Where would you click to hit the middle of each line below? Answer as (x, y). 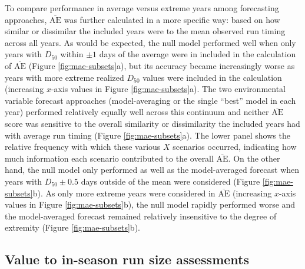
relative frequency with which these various (83, 147)
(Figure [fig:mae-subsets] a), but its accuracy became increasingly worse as (162, 65)
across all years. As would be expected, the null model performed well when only (150, 42)
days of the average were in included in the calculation (198, 54)
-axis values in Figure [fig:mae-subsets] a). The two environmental (168, 89)
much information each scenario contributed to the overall (109, 158)
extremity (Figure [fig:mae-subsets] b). (72, 227)
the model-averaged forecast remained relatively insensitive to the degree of (141, 216)
